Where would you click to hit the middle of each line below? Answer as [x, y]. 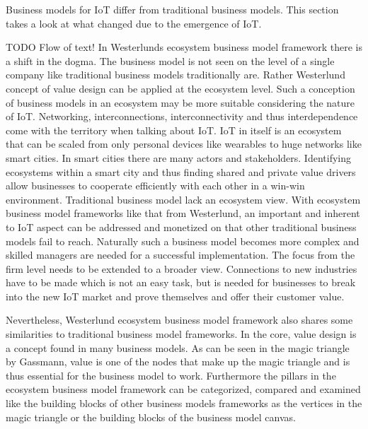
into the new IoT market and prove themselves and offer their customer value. [175, 296]
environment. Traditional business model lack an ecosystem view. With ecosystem [183, 199]
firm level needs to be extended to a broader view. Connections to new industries [182, 268]
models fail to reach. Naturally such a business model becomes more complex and [183, 241]
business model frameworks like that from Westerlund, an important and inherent [183, 213]
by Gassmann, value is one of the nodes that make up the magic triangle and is [178, 362]
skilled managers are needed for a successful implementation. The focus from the [180, 255]
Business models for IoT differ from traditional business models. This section [172, 9]
